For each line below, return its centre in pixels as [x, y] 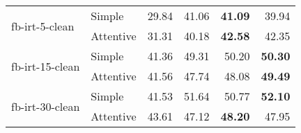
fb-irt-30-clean [46, 106]
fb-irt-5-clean [43, 26]
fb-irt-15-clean [46, 66]
